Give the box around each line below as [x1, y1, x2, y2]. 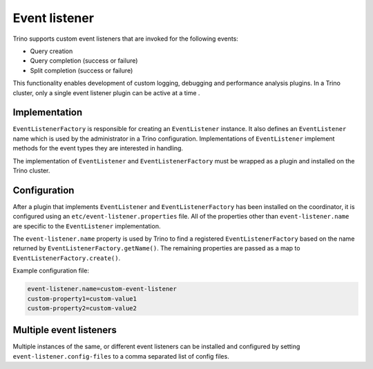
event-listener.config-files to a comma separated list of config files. [12, 352, 229, 360]
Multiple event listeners [12, 324, 117, 336]
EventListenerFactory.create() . [12, 254, 121, 262]
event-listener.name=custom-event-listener [27, 285, 178, 293]
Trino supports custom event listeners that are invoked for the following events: [12, 34, 238, 43]
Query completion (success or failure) [30, 57, 138, 65]
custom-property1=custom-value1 [27, 295, 137, 303]
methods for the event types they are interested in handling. [12, 144, 183, 152]
